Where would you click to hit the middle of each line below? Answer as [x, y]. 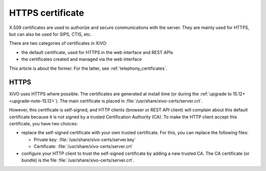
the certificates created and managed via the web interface [82, 59]
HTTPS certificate [47, 13]
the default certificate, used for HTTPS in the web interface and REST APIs [97, 52]
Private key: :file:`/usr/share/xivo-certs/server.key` [85, 140]
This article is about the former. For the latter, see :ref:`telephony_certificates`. [88, 68]
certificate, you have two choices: [44, 123]
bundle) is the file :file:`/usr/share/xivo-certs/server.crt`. [78, 160]
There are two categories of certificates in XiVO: [58, 43]
